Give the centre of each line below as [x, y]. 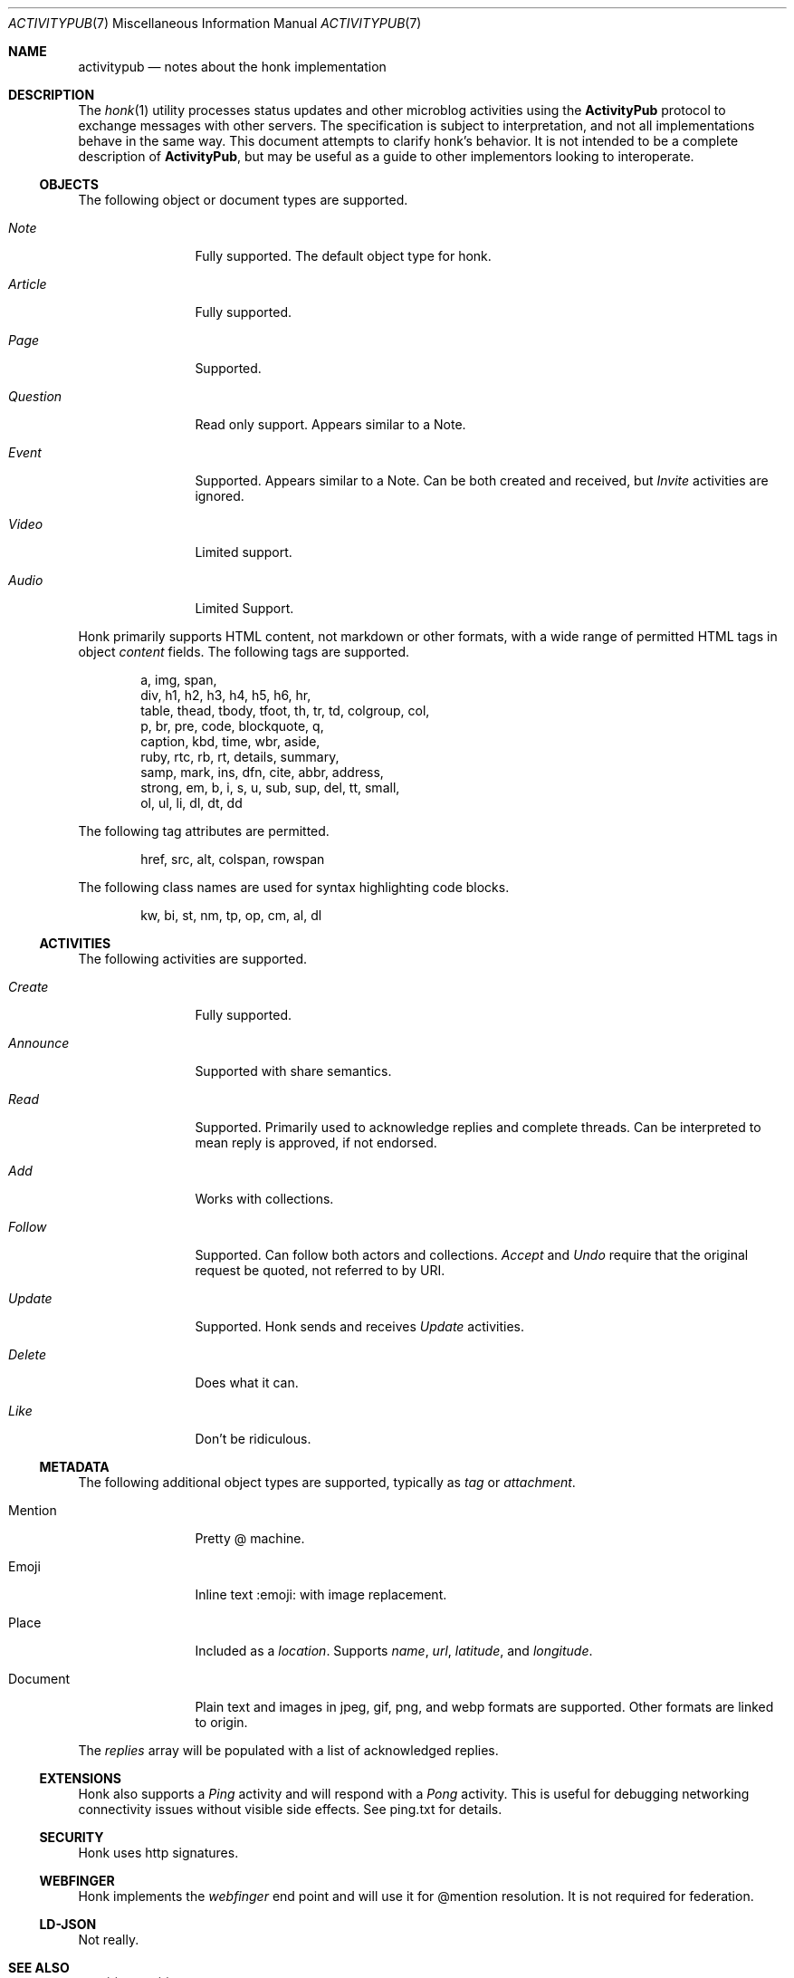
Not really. [109, 1940]
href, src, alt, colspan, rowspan [233, 859]
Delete [28, 1354]
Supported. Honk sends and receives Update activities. [360, 1326]
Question [35, 396]
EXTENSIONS [80, 1778]
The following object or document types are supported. [243, 200]
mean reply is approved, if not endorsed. [316, 1143]
